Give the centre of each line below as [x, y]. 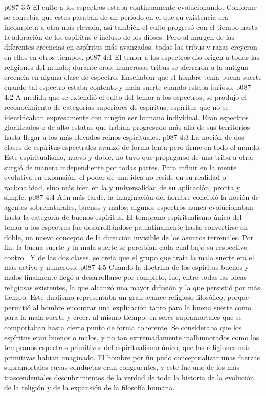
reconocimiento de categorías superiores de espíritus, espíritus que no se [116, 107]
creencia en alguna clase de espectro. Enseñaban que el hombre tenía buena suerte [133, 77]
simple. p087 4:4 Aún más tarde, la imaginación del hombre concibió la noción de [132, 197]
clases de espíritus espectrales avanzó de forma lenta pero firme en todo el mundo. [133, 147]
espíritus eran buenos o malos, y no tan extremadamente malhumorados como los [132, 337]
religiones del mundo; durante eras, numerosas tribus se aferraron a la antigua [126, 67]
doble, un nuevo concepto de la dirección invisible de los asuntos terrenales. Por [129, 237]
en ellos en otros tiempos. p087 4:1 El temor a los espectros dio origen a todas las [132, 56]
